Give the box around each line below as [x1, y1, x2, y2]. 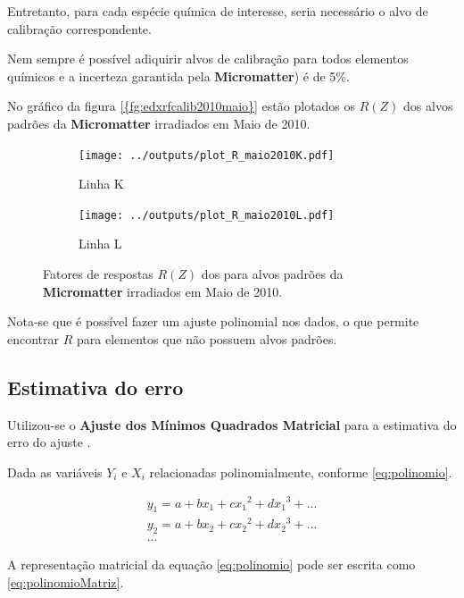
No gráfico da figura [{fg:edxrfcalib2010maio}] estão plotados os [7, 97, 356, 115]
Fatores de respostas [43, 265, 153, 283]
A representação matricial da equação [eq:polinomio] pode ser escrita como [7, 555, 416, 574]
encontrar [7, 329, 60, 348]
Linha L [79, 234, 122, 253]
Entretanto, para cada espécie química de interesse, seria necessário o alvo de [7, 2, 428, 20]
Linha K [79, 174, 124, 193]
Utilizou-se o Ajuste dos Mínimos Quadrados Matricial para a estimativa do [7, 415, 457, 434]
